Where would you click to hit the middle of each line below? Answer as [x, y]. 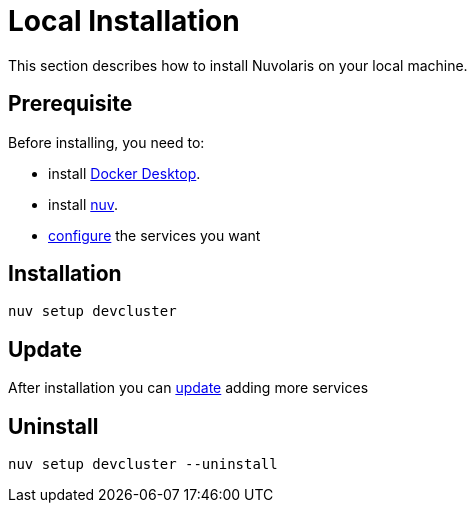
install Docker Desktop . [124, 173]
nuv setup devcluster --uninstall [143, 464]
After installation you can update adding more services [188, 388]
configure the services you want [154, 235]
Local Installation [124, 21]
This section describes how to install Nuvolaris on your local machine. [238, 65]
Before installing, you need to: [106, 142]
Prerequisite [70, 104]
